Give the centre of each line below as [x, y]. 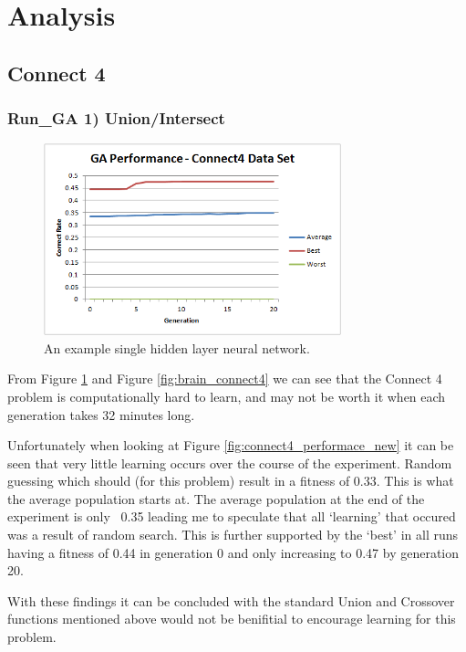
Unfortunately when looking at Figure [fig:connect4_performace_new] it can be [231, 445]
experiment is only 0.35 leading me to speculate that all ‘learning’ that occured [232, 516]
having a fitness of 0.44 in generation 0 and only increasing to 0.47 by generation [233, 552]
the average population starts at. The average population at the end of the [216, 498]
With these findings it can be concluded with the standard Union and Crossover [231, 600]
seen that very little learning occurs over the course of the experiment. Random [230, 463]
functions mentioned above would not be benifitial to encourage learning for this [232, 619]
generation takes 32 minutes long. [101, 414]
